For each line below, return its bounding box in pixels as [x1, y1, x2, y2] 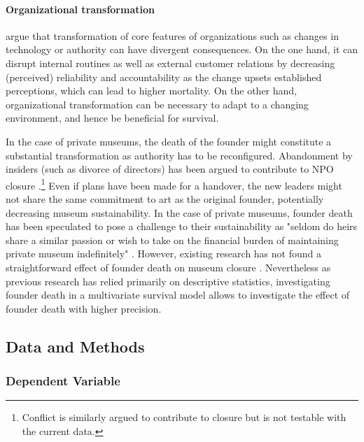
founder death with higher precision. [6, 301, 162, 315]
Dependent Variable [6, 372, 120, 390]
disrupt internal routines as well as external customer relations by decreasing [6, 55, 335, 70]
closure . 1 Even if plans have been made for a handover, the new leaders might [6, 176, 342, 192]
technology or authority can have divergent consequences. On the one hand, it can [6, 42, 358, 57]
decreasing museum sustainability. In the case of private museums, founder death [6, 205, 353, 220]
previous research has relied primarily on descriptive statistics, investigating [6, 273, 330, 288]
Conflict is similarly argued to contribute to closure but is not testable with [22, 410, 346, 425]
